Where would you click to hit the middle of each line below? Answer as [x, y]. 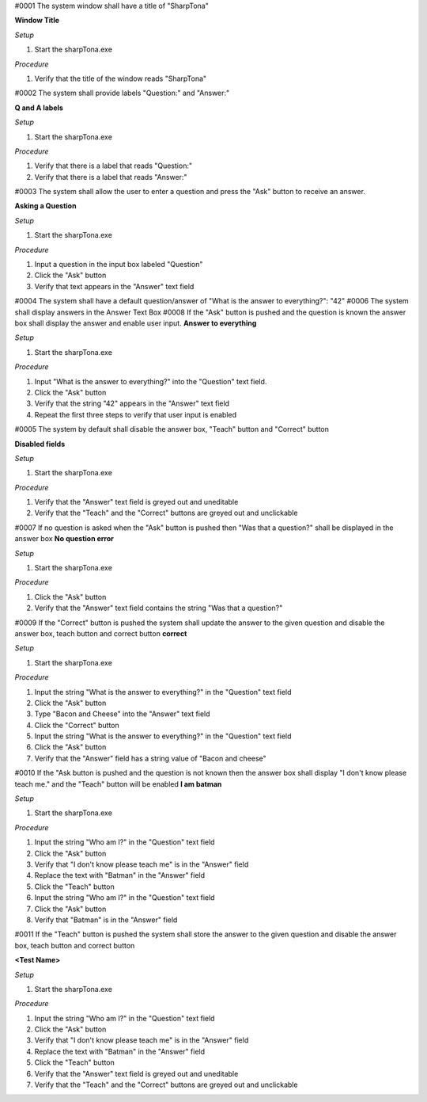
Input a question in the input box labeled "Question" [119, 265]
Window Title [37, 21]
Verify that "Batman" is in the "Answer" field [106, 920]
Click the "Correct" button [77, 725]
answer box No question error [64, 539]
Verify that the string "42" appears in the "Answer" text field [132, 403]
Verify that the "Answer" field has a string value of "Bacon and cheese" [150, 758]
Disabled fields [40, 444]
